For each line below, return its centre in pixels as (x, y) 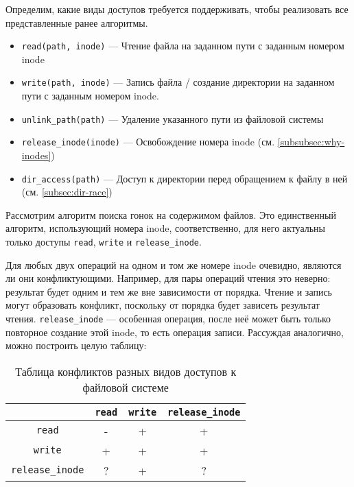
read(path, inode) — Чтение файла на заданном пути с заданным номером (183, 46)
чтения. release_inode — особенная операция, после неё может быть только (168, 319)
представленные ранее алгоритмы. (77, 22)
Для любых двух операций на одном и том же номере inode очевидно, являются (174, 264)
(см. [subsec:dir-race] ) (67, 192)
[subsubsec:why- (311, 142)
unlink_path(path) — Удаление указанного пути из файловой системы (173, 118)
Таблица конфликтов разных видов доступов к (126, 371)
